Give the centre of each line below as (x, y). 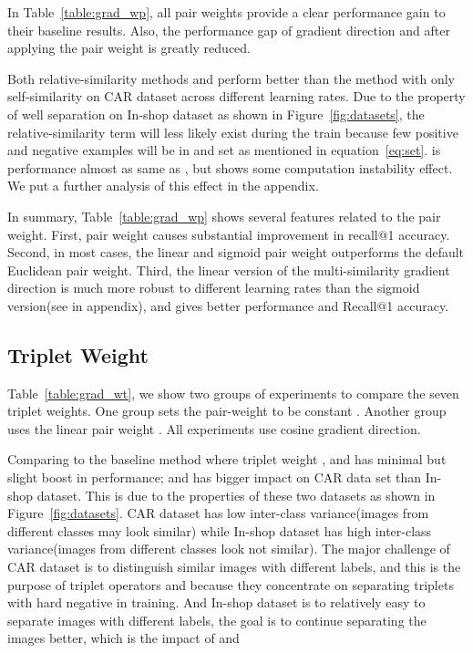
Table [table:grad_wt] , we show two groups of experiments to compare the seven (233, 393)
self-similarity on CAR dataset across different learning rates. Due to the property (236, 96)
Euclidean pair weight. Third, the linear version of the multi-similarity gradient (229, 269)
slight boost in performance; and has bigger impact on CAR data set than (215, 477)
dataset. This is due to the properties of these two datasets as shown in (236, 495)
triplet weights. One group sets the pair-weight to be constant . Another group (227, 411)
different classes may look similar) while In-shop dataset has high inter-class (220, 530)
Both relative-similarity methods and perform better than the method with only (231, 78)
